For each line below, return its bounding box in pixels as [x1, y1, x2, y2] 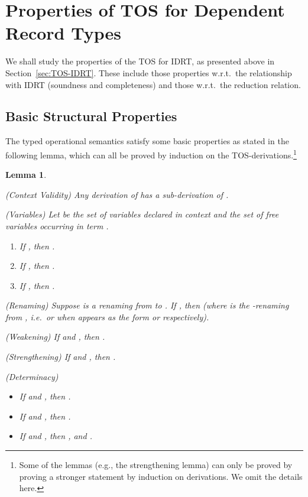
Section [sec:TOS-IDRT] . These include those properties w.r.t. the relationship [5, 66, 292, 79]
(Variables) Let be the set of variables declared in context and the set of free [5, 208, 279, 220]
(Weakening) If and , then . [5, 330, 105, 343]
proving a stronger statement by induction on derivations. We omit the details [19, 470, 303, 482]
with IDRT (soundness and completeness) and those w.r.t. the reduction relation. [5, 78, 301, 90]
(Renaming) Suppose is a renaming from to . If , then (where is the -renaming [5, 299, 289, 311]
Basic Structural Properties [5, 107, 177, 125]
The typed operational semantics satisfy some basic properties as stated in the [5, 135, 289, 147]
